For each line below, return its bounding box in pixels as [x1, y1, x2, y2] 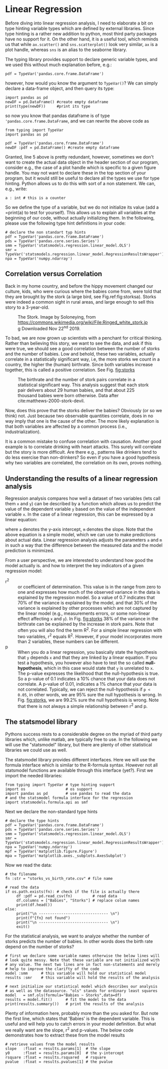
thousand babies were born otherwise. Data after [17, 393, 119, 399]
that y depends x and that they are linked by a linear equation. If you [17, 654, 157, 661]
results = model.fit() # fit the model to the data [5, 997, 126, 1002]
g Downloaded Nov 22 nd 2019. [17, 324, 81, 331]
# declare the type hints [5, 818, 59, 823]
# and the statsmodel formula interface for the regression [5, 795, 133, 800]
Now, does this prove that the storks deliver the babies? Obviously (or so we [5, 408, 162, 414]
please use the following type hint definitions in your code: [5, 220, 126, 226]
